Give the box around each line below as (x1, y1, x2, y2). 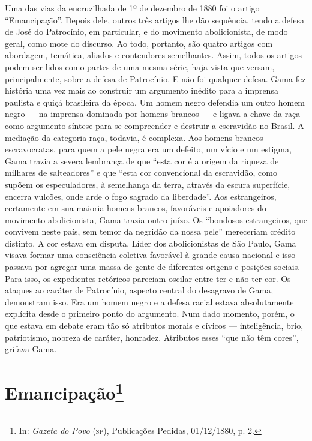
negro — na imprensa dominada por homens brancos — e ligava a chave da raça (5, 107, 301, 120)
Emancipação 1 (5, 378, 124, 405)
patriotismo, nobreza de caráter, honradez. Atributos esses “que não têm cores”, (5, 331, 299, 343)
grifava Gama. (5, 343, 57, 355)
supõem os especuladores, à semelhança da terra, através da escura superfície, (5, 178, 290, 190)
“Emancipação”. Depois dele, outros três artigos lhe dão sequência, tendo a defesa (5, 13, 305, 26)
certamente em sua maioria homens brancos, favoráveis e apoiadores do (5, 202, 266, 214)
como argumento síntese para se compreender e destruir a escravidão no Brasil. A (5, 119, 304, 131)
